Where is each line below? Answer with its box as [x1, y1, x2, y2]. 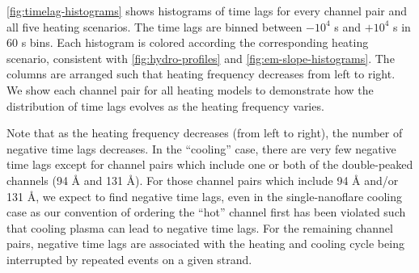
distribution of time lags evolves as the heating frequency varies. [6, 97, 324, 114]
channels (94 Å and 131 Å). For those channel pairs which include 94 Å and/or [6, 171, 399, 188]
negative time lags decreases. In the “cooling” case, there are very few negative [6, 140, 396, 157]
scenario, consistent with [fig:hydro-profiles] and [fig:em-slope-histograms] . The [6, 49, 395, 66]
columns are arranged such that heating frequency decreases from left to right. [6, 65, 396, 82]
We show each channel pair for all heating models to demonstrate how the [6, 81, 374, 98]
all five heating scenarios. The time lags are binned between [6, 18, 303, 35]
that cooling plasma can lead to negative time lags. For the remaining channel [6, 219, 393, 236]
